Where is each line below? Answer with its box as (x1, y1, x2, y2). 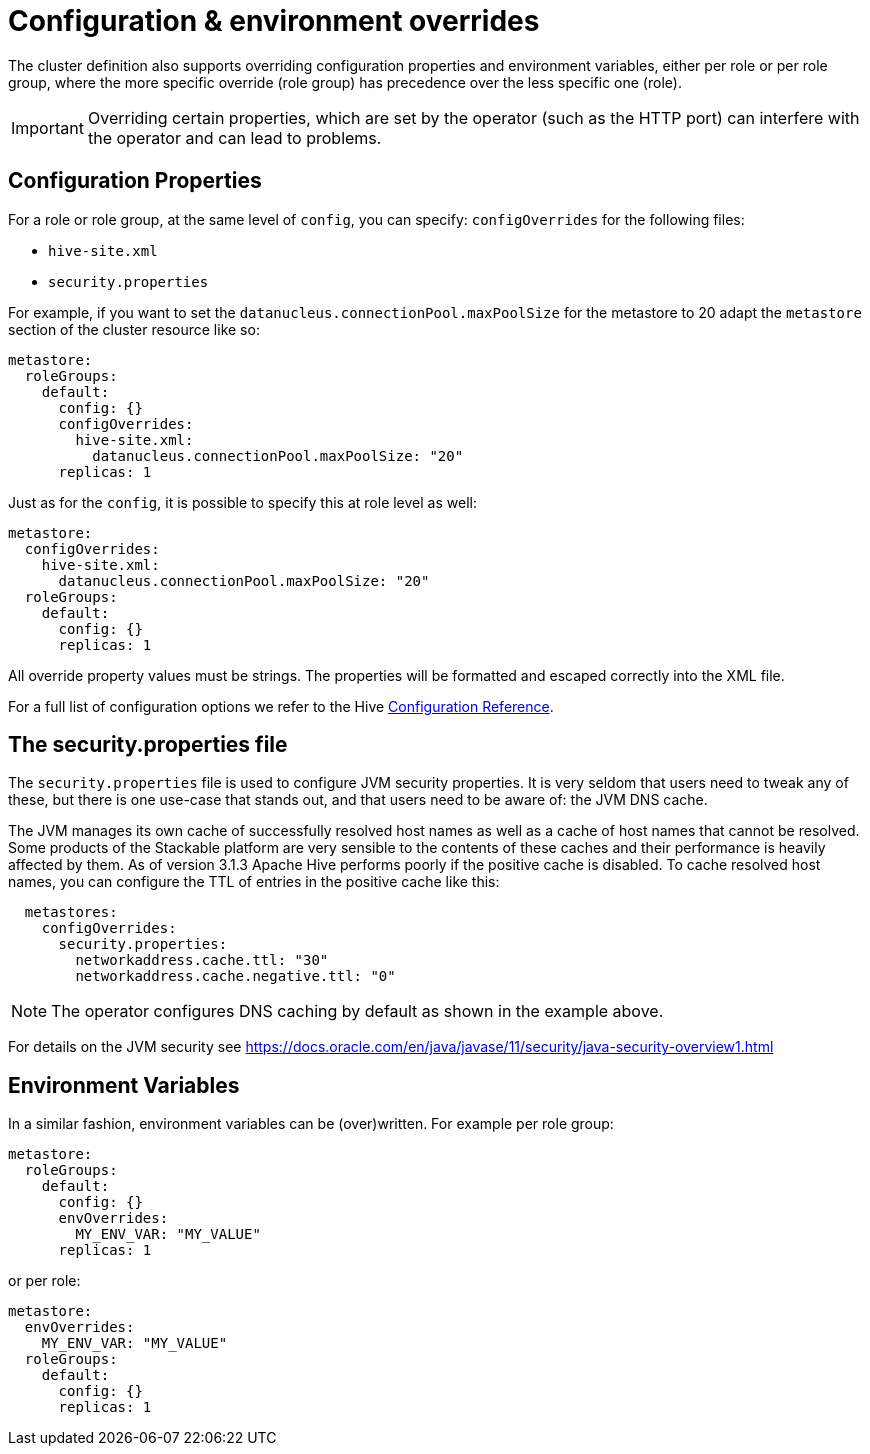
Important (11, 117, 84, 138)
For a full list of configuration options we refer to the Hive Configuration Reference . (8, 697, 554, 715)
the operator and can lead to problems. (87, 127, 382, 148)
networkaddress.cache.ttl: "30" (75, 952, 329, 969)
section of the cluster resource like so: (8, 320, 260, 338)
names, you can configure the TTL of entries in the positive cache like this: (8, 873, 500, 891)
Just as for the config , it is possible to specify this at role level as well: (8, 493, 477, 511)
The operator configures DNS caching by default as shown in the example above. (51, 1001, 664, 1022)
